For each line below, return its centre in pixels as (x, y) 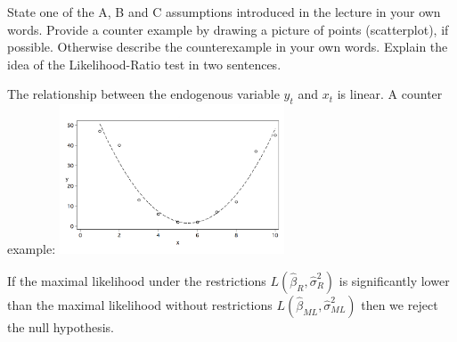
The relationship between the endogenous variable (143, 94)
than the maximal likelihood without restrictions (140, 304)
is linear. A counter (390, 94)
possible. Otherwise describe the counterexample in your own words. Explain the (228, 47)
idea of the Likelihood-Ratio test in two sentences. (144, 64)
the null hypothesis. (61, 326)
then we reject (400, 304)
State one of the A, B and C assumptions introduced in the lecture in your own (224, 12)
